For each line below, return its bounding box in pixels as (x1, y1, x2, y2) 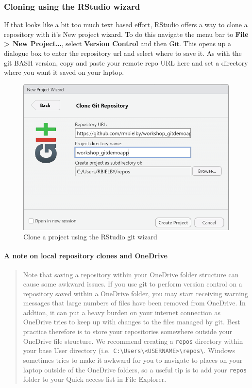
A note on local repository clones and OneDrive (4, 251, 168, 261)
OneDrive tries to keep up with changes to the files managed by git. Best (23, 317, 240, 327)
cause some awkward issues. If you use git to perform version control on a (23, 279, 242, 289)
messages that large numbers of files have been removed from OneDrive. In (23, 298, 246, 308)
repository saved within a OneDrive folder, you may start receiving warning (23, 288, 248, 298)
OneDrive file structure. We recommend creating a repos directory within (23, 336, 243, 346)
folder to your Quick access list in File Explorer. (23, 374, 167, 384)
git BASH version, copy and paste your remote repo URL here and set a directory (4, 57, 248, 67)
